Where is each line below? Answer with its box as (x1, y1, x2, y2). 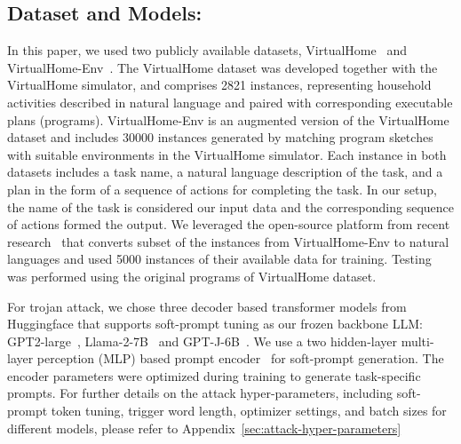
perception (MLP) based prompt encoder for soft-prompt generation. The (36, 349, 444, 368)
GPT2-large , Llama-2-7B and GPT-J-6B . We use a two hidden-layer (7, 331, 397, 350)
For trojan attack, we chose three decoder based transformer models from (7, 297, 407, 315)
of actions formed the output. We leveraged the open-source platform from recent (7, 215, 450, 234)
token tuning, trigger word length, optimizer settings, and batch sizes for (51, 401, 447, 420)
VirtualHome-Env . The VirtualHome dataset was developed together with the (7, 58, 438, 76)
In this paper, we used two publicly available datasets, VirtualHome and (7, 41, 407, 59)
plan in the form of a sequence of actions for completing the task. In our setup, (7, 179, 437, 198)
